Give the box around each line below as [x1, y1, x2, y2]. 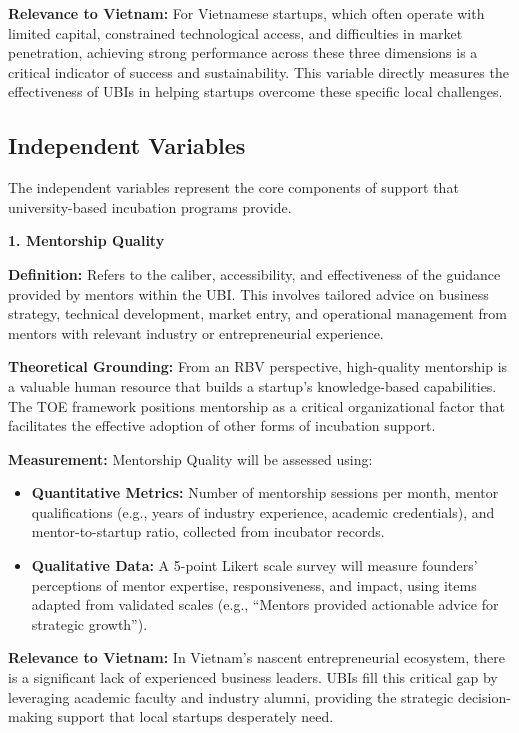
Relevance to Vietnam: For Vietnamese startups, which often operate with [8, 3, 485, 23]
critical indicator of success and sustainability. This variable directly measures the [8, 61, 509, 82]
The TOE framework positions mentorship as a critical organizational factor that [8, 395, 505, 416]
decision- [457, 686, 511, 707]
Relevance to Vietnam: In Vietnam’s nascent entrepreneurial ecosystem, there [8, 647, 505, 668]
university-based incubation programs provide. [8, 196, 292, 217]
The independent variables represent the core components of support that [8, 177, 459, 198]
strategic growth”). [31, 613, 148, 634]
